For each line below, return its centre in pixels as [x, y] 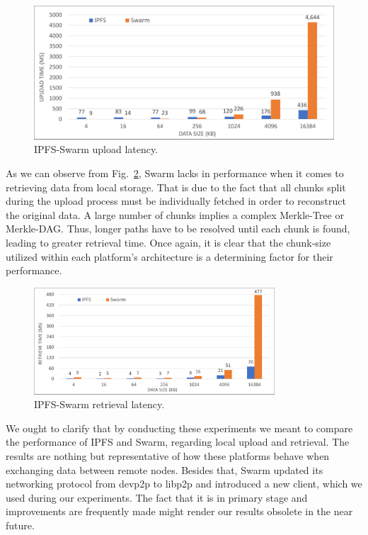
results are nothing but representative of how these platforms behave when [168, 455]
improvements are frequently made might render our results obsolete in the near [179, 511]
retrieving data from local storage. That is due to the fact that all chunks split [176, 187]
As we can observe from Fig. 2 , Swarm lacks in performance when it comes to [175, 173]
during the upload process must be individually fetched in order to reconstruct [176, 201]
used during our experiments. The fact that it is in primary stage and [157, 497]
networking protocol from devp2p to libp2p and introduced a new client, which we [184, 484]
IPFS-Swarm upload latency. [96, 149]
